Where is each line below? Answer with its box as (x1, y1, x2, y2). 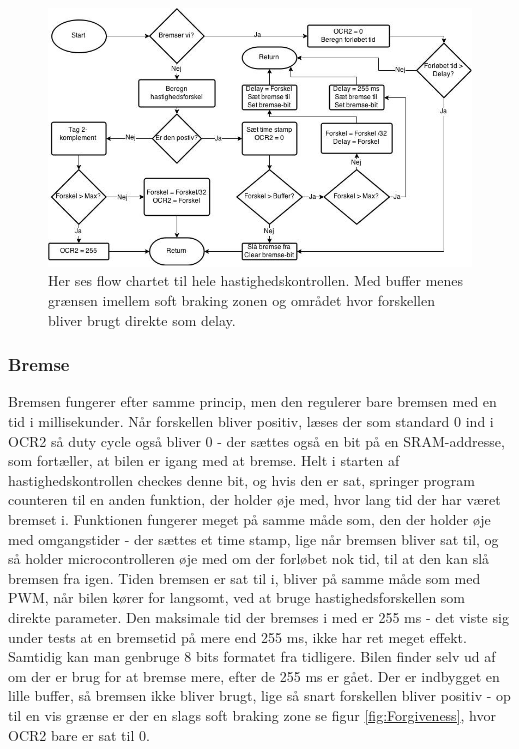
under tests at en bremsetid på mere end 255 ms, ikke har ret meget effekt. (8, 626, 467, 647)
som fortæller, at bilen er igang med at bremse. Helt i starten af (8, 450, 400, 471)
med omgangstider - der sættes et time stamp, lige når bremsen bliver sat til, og (8, 528, 499, 549)
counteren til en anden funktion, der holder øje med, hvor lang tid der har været (8, 489, 501, 510)
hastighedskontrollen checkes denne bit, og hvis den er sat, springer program (8, 469, 475, 490)
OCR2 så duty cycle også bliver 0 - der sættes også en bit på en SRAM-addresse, (8, 430, 505, 451)
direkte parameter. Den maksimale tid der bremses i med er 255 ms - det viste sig (8, 606, 509, 627)
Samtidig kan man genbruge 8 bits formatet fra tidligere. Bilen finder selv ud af (8, 646, 496, 667)
